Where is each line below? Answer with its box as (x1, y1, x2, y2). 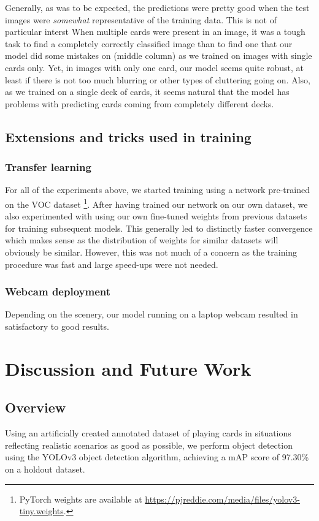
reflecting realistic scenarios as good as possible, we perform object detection (5, 438, 293, 451)
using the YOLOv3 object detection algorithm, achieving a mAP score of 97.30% (5, 451, 309, 463)
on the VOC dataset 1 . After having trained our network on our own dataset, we (5, 196, 308, 210)
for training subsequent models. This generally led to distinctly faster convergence (5, 221, 313, 234)
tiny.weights (19, 504, 64, 517)
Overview (5, 398, 66, 417)
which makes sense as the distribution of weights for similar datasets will (5, 234, 279, 246)
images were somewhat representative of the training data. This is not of (5, 13, 277, 26)
